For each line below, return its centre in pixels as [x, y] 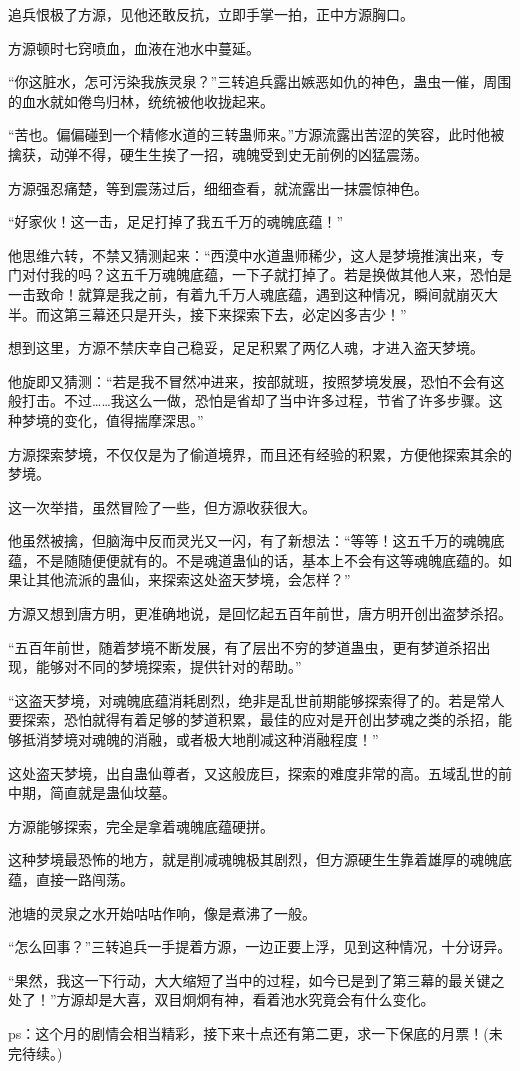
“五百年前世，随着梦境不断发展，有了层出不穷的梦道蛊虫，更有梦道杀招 [242, 646]
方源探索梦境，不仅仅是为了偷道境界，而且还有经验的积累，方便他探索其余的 [260, 453]
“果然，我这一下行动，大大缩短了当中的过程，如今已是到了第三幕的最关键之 [256, 979]
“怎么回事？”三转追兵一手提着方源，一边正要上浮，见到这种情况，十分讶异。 [260, 946]
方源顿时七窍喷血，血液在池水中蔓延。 [134, 47]
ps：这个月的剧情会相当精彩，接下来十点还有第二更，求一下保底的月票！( [248, 1032]
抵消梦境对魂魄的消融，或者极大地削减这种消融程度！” [200, 739]
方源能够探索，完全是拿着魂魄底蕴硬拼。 [141, 825]
